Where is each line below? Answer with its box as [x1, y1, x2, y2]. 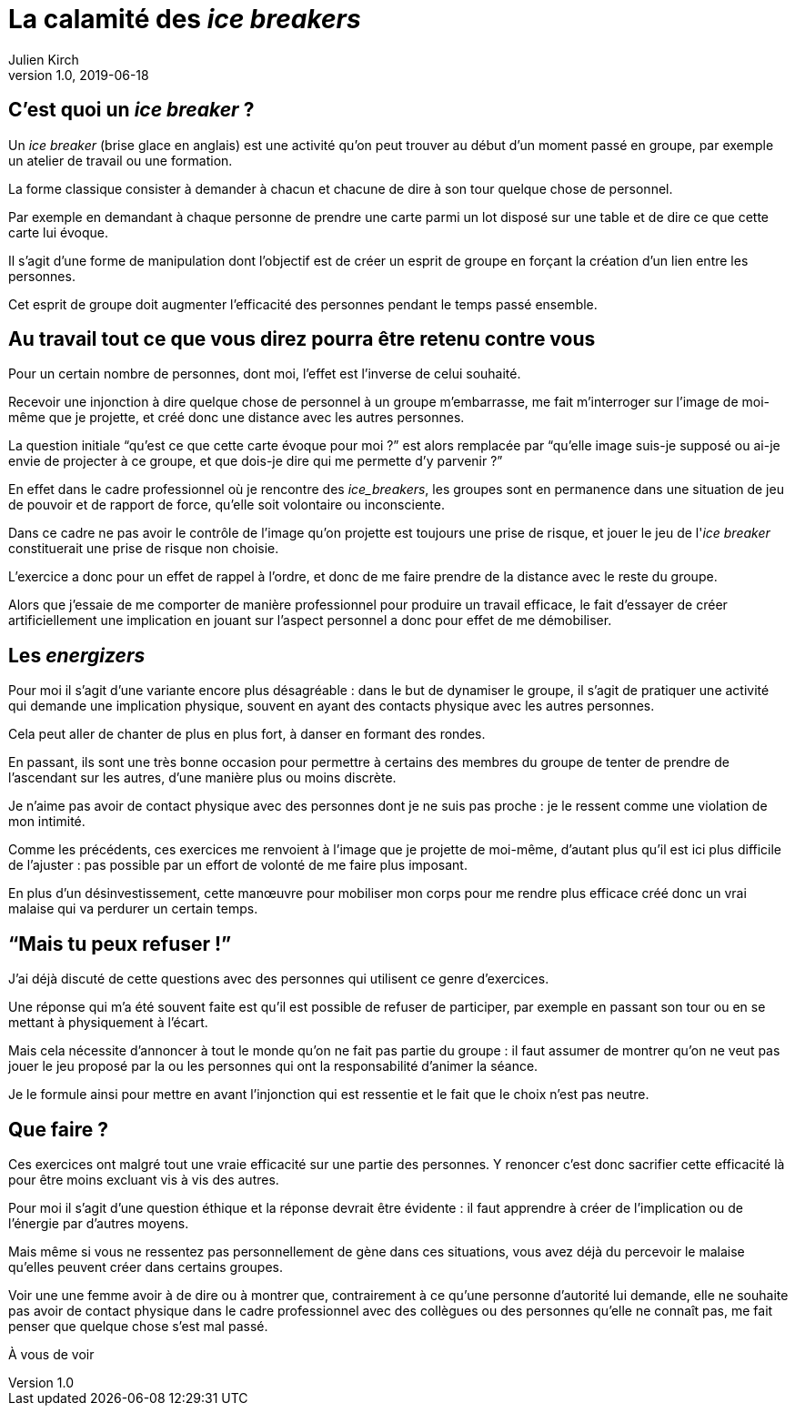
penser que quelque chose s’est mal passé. [8, 1317, 268, 1334]
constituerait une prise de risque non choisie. [8, 540, 279, 557]
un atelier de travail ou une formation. [8, 152, 233, 168]
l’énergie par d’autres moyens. [8, 1215, 189, 1231]
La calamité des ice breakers [8, 4, 361, 35]
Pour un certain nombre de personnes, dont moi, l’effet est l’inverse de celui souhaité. [8, 366, 521, 382]
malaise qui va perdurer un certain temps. [8, 901, 258, 917]
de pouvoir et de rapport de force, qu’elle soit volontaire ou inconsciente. [8, 497, 445, 513]
